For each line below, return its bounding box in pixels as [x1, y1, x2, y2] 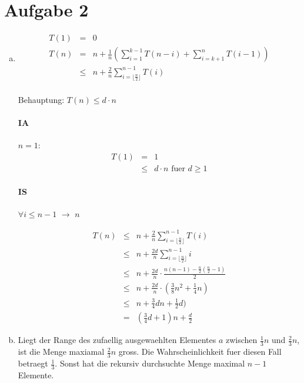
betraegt [18, 357, 48, 369]
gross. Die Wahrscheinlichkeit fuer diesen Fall [118, 345, 282, 358]
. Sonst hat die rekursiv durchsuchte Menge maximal [55, 357, 245, 369]
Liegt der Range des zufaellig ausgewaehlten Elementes [18, 334, 216, 346]
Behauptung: [18, 93, 65, 105]
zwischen [225, 334, 258, 346]
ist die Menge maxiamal [18, 345, 105, 358]
